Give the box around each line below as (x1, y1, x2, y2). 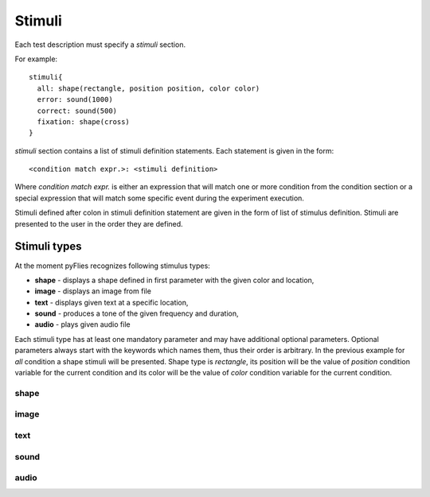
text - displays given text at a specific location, (34, 297, 189, 307)
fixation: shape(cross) (37, 117, 131, 126)
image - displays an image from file (34, 286, 151, 296)
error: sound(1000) (37, 95, 113, 104)
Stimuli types (14, 239, 83, 254)
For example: (14, 54, 58, 64)
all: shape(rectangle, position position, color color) (37, 83, 260, 93)
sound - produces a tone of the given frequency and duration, (34, 309, 239, 318)
